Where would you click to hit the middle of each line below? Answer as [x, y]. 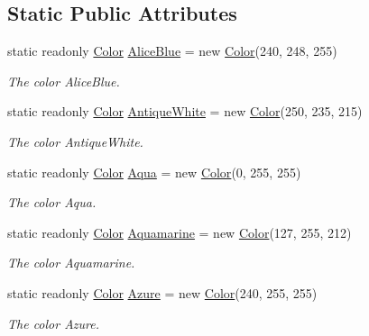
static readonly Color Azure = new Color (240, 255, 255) [162, 292]
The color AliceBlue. [64, 81]
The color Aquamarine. [71, 263]
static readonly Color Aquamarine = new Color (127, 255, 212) [180, 232]
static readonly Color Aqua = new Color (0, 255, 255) [154, 172]
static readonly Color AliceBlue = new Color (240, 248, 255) [172, 51]
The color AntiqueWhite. [75, 141]
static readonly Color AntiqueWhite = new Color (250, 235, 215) [185, 111]
